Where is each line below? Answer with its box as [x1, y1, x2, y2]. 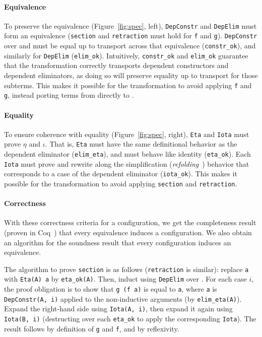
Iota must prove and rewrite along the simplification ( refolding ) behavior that [4, 158, 249, 169]
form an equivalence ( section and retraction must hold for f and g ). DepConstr [4, 30, 257, 41]
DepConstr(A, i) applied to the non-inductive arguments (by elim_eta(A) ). [4, 293, 242, 304]
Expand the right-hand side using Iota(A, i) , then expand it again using [4, 303, 233, 314]
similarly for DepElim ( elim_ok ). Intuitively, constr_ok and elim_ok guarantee [4, 50, 248, 60]
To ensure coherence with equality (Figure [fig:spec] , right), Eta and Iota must [4, 128, 249, 139]
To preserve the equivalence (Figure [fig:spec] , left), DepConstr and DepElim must [4, 20, 257, 31]
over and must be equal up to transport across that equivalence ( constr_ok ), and [4, 40, 256, 51]
